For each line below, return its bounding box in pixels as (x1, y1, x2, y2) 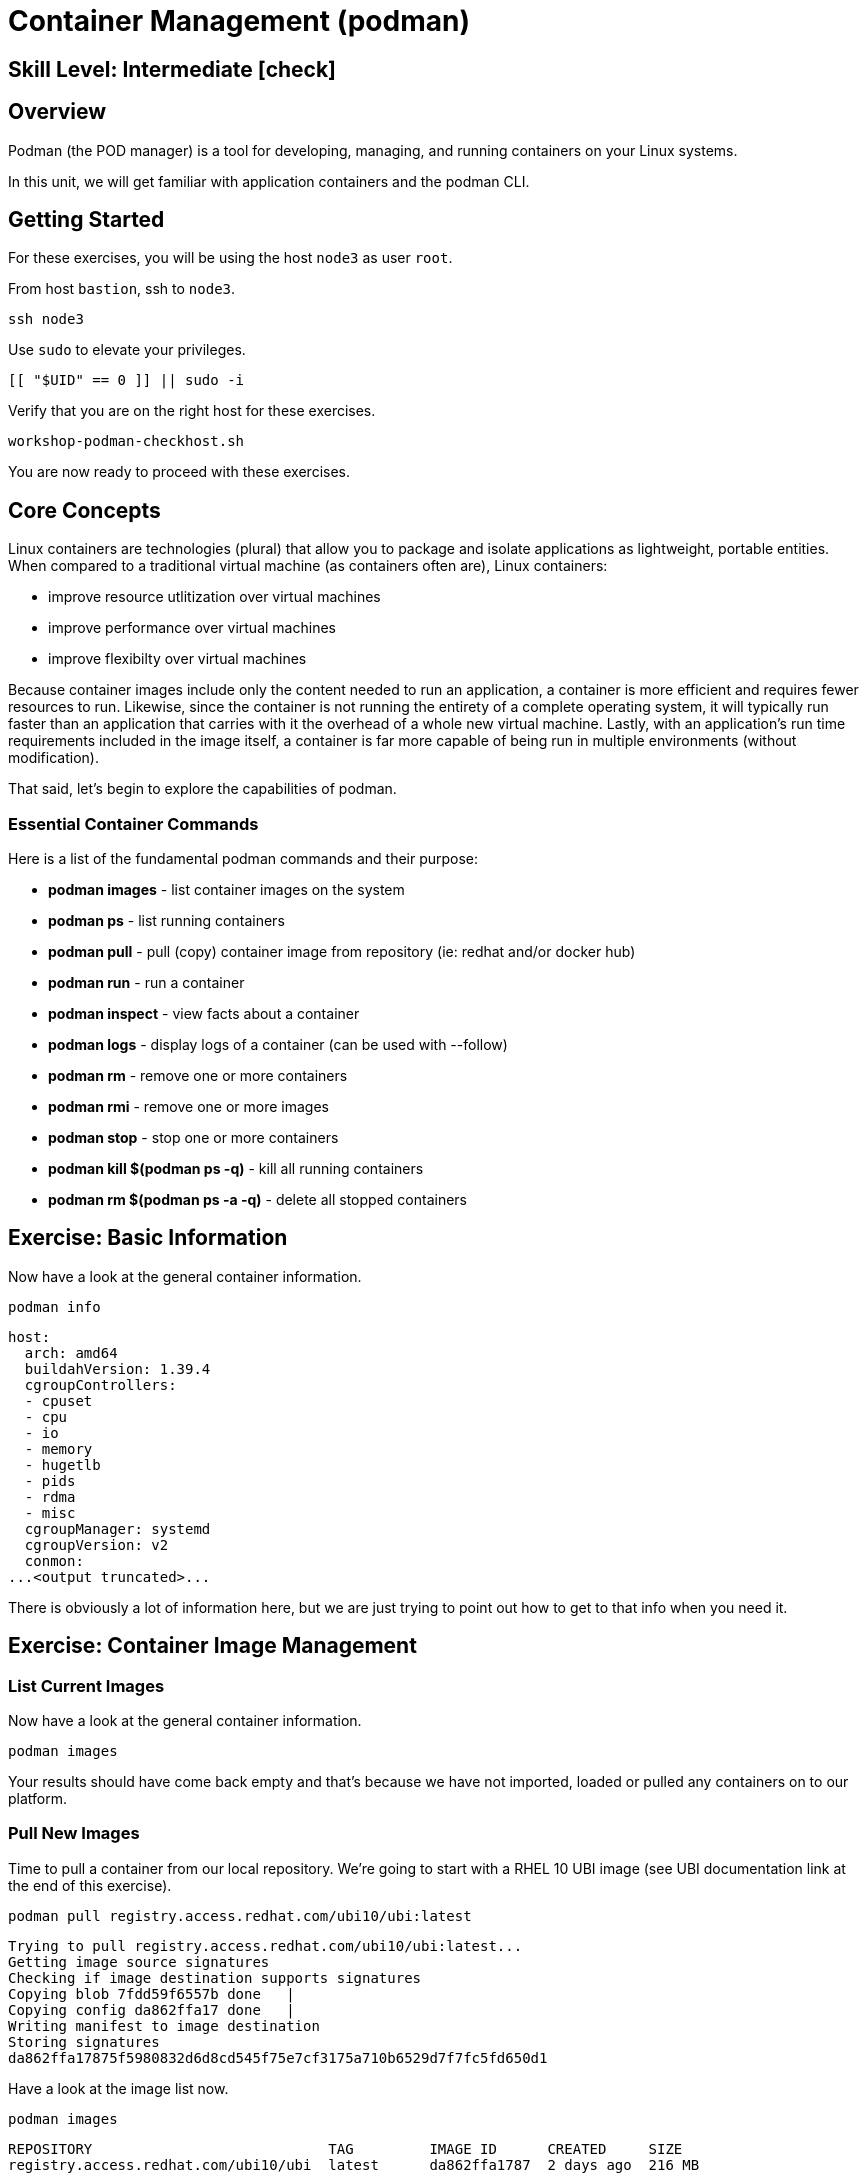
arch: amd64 (24, 1344, 118, 1361)
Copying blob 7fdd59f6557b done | (8, 1985, 295, 2002)
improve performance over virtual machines (48, 619, 336, 637)
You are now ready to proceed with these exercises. (8, 463, 350, 481)
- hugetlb (24, 1456, 101, 1473)
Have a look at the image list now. (8, 2079, 229, 2097)
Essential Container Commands (8, 813, 259, 834)
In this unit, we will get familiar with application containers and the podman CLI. (8, 172, 530, 190)
